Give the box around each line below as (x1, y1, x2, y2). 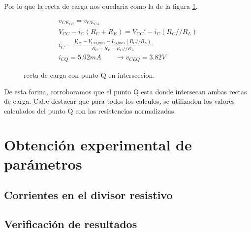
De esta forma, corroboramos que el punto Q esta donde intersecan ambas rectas (4, 86, 247, 96)
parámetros (4, 153, 82, 174)
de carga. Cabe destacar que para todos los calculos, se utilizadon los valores (4, 96, 235, 106)
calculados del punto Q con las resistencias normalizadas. (4, 105, 176, 116)
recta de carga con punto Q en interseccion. (24, 70, 155, 80)
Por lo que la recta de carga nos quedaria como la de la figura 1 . (4, 1, 198, 11)
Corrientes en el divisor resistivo (4, 187, 173, 203)
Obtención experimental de (4, 134, 192, 154)
